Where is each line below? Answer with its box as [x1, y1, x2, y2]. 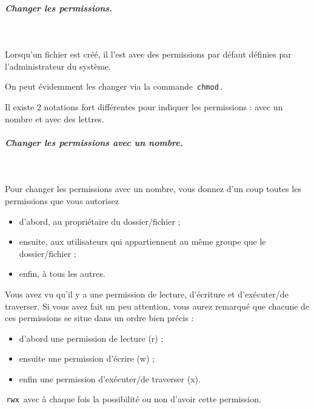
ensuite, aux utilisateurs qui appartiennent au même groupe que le [19, 235, 266, 248]
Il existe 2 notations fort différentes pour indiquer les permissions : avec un [5, 101, 283, 113]
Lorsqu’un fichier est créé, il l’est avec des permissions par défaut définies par [5, 48, 292, 61]
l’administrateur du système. [5, 59, 111, 72]
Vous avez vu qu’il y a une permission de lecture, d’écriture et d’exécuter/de [5, 287, 289, 300]
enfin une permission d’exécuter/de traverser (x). [19, 372, 201, 385]
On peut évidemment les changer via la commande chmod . [5, 80, 223, 93]
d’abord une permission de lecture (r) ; [19, 331, 164, 344]
